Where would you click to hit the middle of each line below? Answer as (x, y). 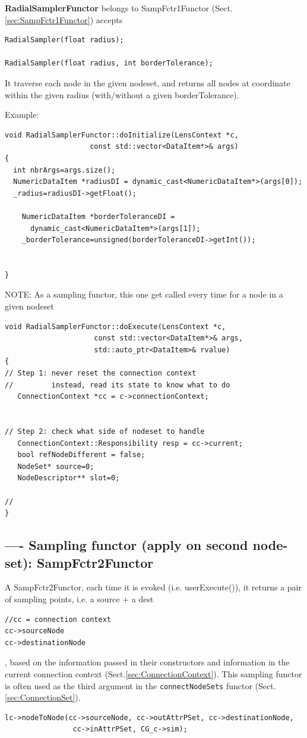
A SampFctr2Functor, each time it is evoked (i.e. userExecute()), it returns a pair (153, 587)
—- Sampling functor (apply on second (126, 545)
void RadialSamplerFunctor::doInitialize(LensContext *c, (122, 135)
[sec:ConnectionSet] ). (43, 697)
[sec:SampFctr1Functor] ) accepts (64, 19)
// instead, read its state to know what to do (118, 385)
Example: (22, 115)
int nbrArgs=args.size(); (64, 170)
